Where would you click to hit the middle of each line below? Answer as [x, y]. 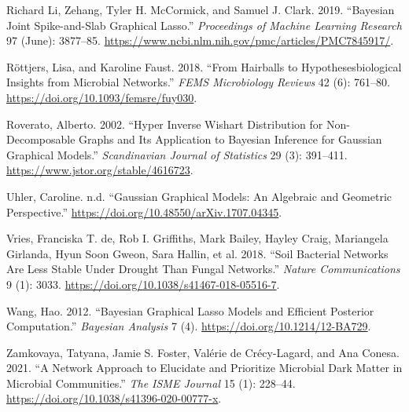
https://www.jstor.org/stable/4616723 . [100, 170]
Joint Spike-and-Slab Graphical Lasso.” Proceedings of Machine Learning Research [204, 25]
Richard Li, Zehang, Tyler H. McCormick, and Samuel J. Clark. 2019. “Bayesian [201, 9]
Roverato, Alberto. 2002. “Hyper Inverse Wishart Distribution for [165, 124]
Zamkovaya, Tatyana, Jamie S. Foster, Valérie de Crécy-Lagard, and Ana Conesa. [203, 352]
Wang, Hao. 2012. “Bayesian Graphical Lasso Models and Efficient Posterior [190, 310]
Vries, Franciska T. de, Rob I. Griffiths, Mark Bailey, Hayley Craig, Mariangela [197, 238]
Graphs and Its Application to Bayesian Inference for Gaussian [230, 139]
